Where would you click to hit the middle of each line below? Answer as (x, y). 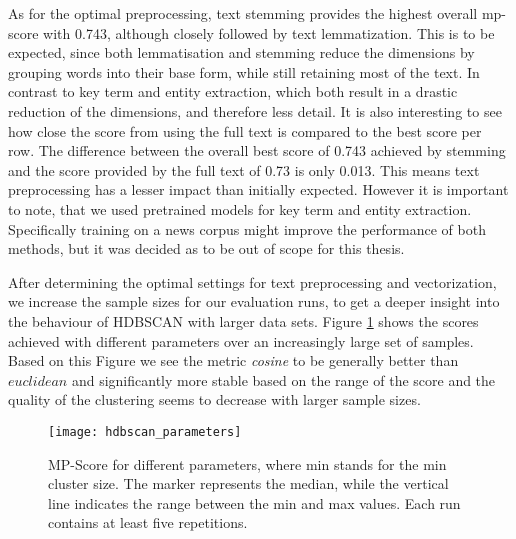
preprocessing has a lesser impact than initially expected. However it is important (258, 189)
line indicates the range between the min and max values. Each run (254, 502)
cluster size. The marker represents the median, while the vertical (248, 483)
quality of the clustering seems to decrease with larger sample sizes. (214, 399)
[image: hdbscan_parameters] (145, 431)
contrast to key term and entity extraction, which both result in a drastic (233, 91)
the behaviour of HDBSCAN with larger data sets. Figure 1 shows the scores (243, 320)
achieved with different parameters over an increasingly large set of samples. (241, 340)
